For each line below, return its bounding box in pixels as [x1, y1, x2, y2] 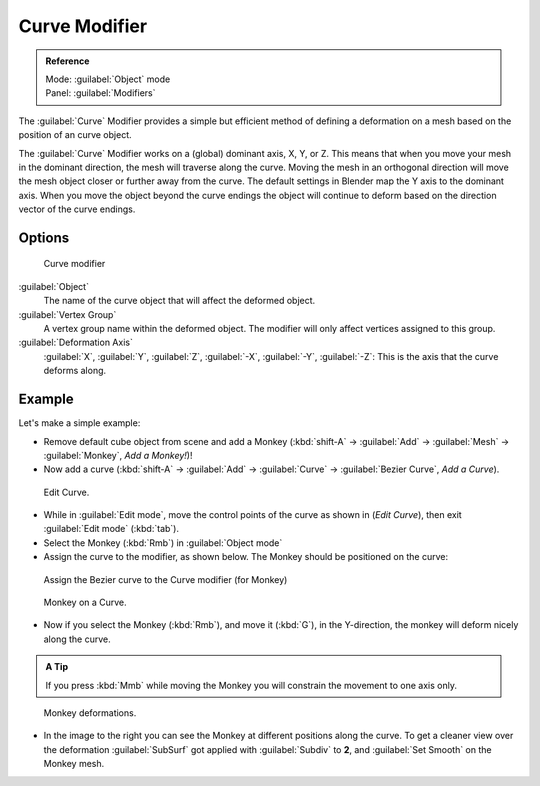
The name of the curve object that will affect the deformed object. [43, 295, 316, 307]
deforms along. [43, 365, 107, 377]
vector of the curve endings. [18, 203, 136, 215]
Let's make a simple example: [18, 417, 141, 429]
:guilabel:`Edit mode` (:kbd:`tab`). [43, 523, 180, 535]
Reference [45, 55, 90, 67]
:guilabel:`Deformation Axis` [18, 336, 134, 349]
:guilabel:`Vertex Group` [18, 308, 117, 320]
